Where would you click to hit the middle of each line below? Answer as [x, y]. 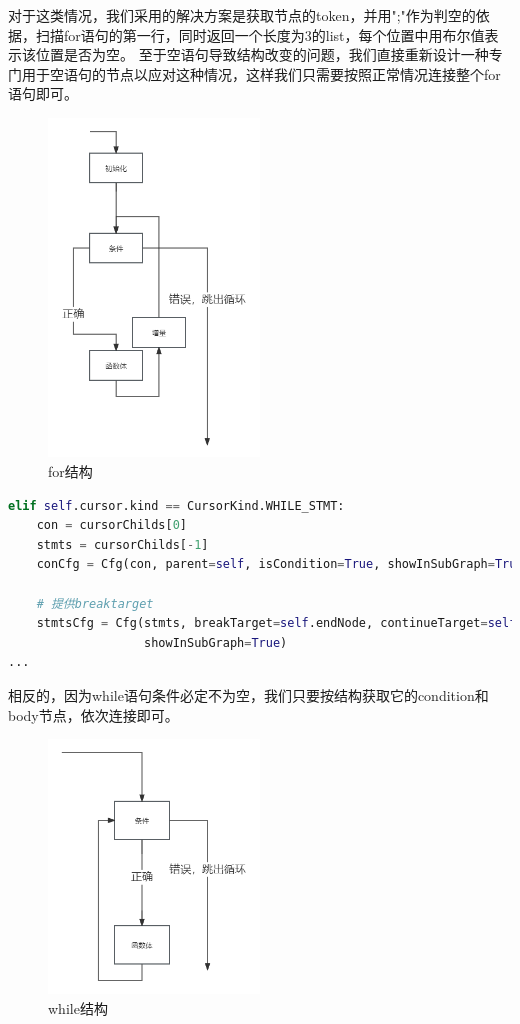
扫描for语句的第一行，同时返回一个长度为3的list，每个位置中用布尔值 [260, 34]
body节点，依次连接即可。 [93, 714]
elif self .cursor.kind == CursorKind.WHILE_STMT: [176, 505]
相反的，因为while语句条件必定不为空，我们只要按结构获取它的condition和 [248, 694]
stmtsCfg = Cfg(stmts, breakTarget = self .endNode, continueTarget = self [276, 623]
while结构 [78, 1007]
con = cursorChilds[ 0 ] [112, 525]
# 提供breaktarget [95, 603]
